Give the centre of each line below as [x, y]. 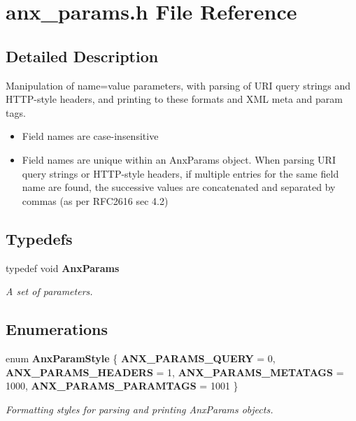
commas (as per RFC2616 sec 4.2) [95, 200]
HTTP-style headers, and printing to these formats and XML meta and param [174, 99]
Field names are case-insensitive [90, 136]
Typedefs [39, 238]
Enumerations [57, 329]
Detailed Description [82, 56]
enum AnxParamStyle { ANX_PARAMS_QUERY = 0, [141, 358]
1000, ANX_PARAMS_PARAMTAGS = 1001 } [122, 386]
